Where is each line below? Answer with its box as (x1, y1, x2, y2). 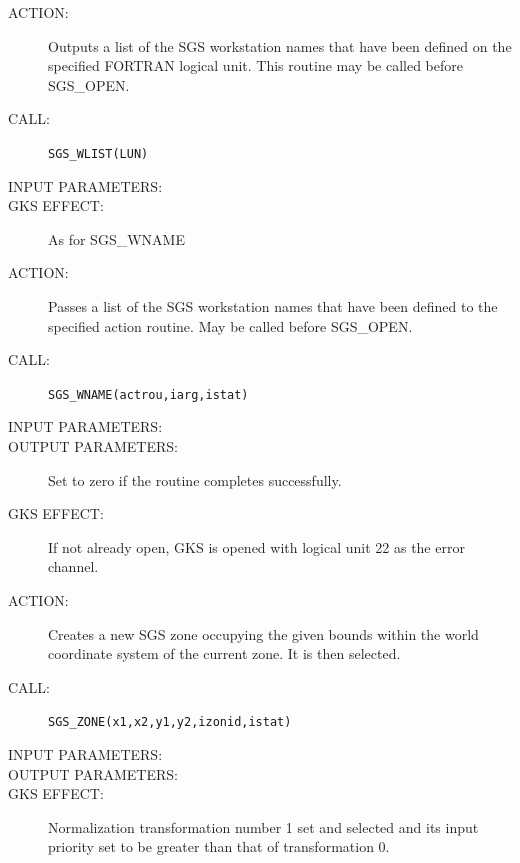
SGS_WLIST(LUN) (48, 146, 149, 161)
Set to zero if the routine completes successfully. (48, 469, 342, 490)
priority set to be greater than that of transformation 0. (48, 836, 390, 857)
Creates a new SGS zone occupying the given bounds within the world (48, 623, 479, 644)
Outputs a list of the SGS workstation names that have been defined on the (48, 35, 512, 56)
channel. (48, 556, 99, 577)
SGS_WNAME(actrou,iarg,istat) (48, 387, 249, 402)
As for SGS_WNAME (48, 228, 185, 249)
